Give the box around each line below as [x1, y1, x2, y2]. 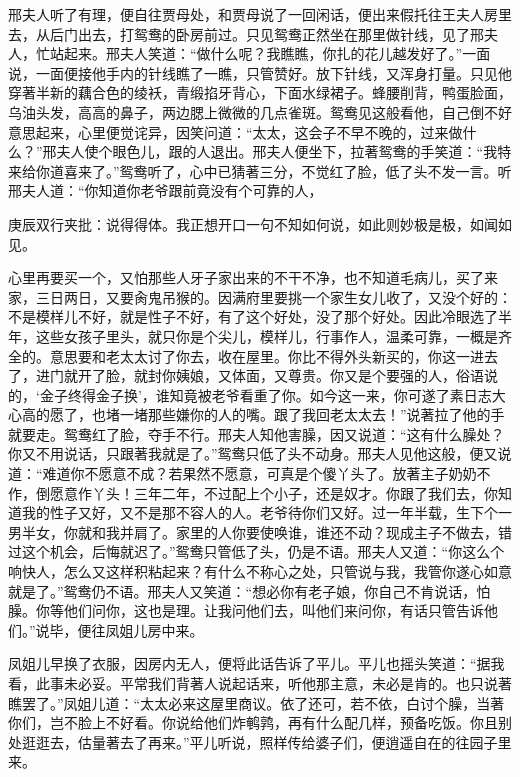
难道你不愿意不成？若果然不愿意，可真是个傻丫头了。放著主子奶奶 [42, 463, 477, 484]
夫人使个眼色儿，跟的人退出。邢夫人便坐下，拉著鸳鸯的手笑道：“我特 [56, 141, 512, 162]
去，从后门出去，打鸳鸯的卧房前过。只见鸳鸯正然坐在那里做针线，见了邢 [8, 23, 484, 44]
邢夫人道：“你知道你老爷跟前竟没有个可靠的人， [8, 180, 323, 201]
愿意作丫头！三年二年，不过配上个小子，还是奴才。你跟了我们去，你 [49, 482, 498, 503]
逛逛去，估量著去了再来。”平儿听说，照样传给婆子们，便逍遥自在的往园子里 [21, 731, 512, 752]
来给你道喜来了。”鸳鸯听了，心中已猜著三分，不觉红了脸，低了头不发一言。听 [8, 160, 512, 181]
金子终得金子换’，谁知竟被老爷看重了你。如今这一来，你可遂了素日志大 [39, 384, 506, 405]
